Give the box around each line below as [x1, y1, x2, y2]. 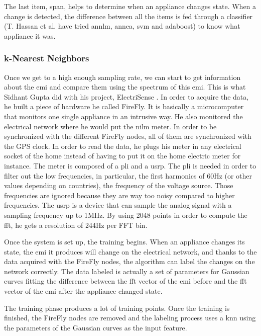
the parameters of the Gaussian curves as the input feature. [4, 322, 187, 332]
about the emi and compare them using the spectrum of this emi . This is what [4, 81, 246, 92]
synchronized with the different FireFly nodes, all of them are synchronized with [4, 131, 251, 141]
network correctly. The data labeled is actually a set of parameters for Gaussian [4, 266, 249, 276]
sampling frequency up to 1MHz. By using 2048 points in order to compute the [4, 209, 247, 220]
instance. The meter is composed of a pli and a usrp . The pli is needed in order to [4, 160, 256, 171]
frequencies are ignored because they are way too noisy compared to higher [4, 190, 235, 200]
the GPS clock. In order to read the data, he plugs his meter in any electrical [4, 140, 241, 151]
